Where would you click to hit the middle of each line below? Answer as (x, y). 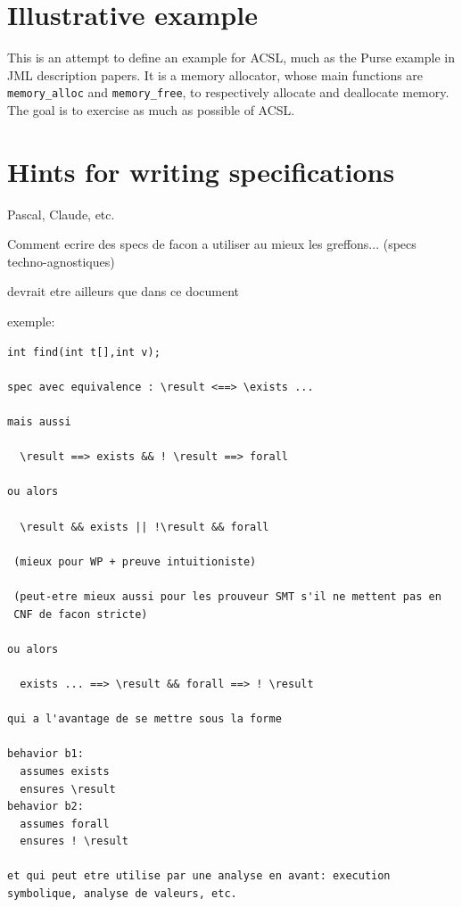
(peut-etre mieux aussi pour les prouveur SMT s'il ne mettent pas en (227, 596)
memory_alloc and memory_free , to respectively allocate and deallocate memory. (228, 92)
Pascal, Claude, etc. (61, 214)
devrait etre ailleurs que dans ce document (124, 291)
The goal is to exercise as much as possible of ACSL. (151, 109)
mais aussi (39, 422)
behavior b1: (45, 754)
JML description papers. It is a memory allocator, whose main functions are (215, 74)
